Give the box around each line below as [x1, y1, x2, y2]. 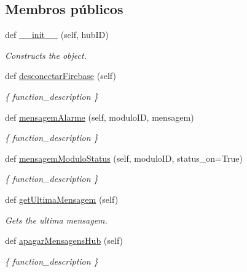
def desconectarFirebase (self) [5, 69, 116, 82]
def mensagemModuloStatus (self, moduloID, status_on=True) [5, 151, 243, 164]
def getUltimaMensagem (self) [5, 192, 119, 205]
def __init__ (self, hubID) [5, 28, 109, 41]
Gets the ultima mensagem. [5, 213, 108, 226]
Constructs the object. [5, 48, 87, 61]
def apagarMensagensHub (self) [5, 234, 123, 247]
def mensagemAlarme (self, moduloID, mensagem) [5, 110, 194, 123]
